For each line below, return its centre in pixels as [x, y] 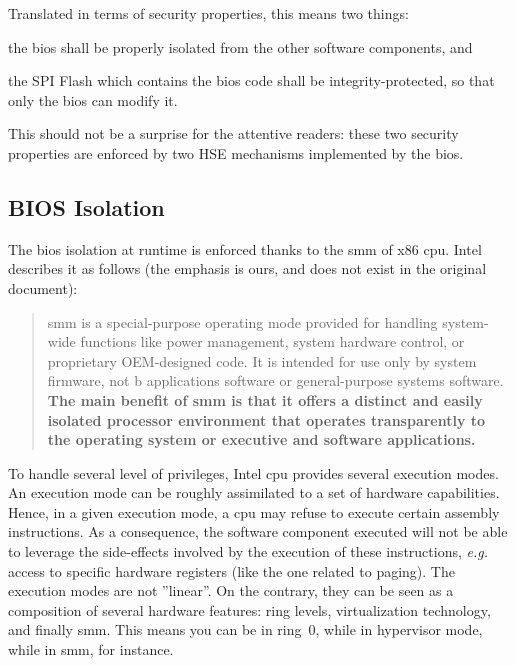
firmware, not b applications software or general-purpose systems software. [275, 380]
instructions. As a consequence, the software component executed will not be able [258, 531]
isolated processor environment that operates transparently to [266, 419]
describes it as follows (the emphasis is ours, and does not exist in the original [247, 268]
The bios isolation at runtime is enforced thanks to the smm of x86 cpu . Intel [245, 248]
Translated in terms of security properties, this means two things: [208, 13]
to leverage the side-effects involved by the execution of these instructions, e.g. [248, 551]
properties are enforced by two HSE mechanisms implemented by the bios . [236, 152]
